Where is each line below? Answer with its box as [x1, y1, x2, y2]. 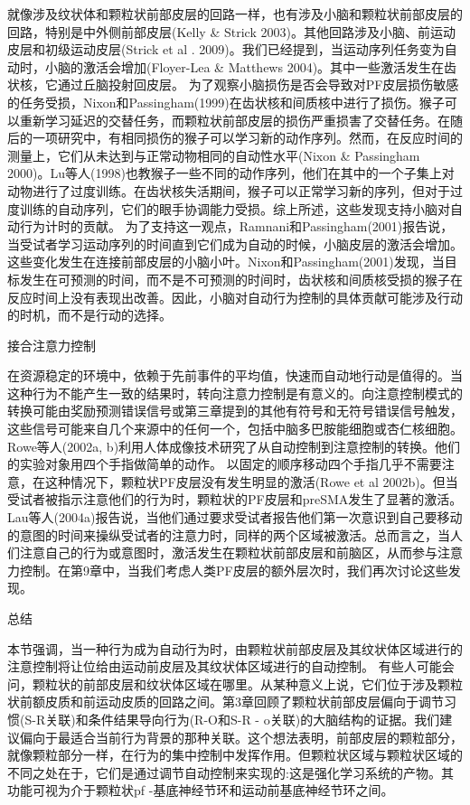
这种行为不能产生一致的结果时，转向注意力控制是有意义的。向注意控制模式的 [7, 383, 463, 402]
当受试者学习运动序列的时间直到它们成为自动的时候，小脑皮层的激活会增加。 [7, 234, 463, 253]
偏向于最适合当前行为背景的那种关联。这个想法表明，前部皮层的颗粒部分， [19, 727, 463, 746]
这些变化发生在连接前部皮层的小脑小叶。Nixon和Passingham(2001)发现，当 [7, 252, 445, 271]
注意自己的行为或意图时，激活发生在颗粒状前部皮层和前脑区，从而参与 [19, 543, 437, 562]
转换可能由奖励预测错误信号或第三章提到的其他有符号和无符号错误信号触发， [7, 401, 463, 420]
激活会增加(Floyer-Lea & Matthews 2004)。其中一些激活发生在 [82, 57, 445, 76]
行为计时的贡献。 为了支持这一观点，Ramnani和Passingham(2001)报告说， [19, 217, 454, 236]
